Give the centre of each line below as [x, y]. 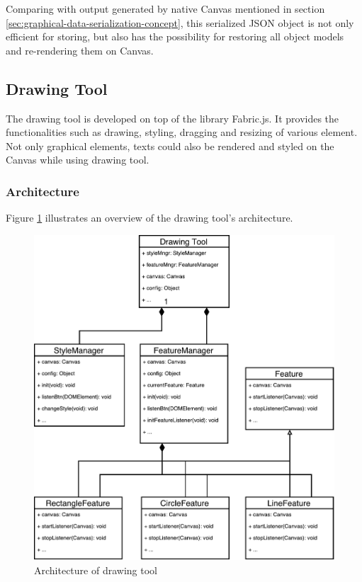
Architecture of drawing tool [96, 570]
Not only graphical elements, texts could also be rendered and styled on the [170, 145]
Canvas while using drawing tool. [78, 160]
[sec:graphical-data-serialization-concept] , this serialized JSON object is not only [180, 22]
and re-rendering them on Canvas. [80, 50]
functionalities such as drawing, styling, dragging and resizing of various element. [182, 132]
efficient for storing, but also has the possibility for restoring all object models [175, 36]
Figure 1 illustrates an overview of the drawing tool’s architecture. [149, 218]
